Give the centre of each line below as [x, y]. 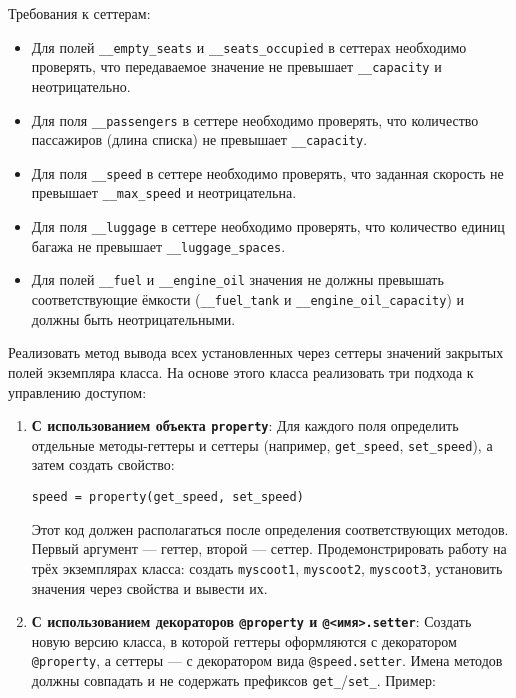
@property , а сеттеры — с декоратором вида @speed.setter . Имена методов [267, 660]
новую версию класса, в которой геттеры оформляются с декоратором [244, 640]
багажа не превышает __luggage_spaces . [158, 245]
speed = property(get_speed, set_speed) [167, 497]
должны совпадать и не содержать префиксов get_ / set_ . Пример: [233, 680]
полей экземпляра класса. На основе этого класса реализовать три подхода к [241, 371]
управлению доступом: [77, 391]
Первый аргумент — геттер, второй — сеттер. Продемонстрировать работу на [269, 548]
